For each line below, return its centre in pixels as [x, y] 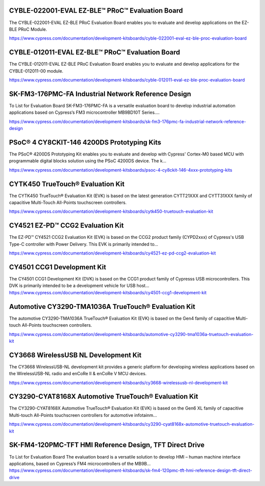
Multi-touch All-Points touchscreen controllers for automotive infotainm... [83, 415]
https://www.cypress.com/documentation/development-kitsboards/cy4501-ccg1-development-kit [108, 292]
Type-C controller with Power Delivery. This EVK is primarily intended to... [84, 244]
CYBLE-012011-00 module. [36, 71]
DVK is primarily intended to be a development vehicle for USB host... [79, 286]
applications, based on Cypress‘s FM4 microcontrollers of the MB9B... [80, 463]
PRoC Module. [33, 29]
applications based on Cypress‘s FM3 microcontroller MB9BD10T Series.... [84, 112]
